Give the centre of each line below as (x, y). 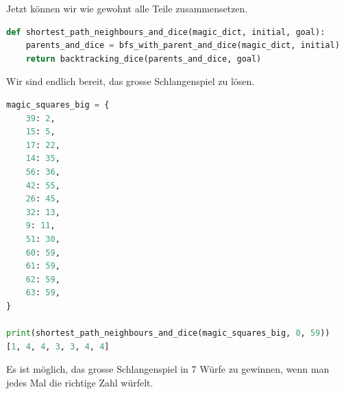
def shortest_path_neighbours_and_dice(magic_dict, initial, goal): (166, 32)
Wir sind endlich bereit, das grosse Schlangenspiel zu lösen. (131, 81)
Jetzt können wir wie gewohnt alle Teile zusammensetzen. (127, 8)
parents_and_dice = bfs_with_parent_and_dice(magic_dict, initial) (183, 46)
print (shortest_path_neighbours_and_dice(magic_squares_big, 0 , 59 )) (168, 333)
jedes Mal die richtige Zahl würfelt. (80, 382)
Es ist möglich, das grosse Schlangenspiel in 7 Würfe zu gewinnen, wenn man (168, 369)
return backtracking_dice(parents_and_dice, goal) (144, 59)
